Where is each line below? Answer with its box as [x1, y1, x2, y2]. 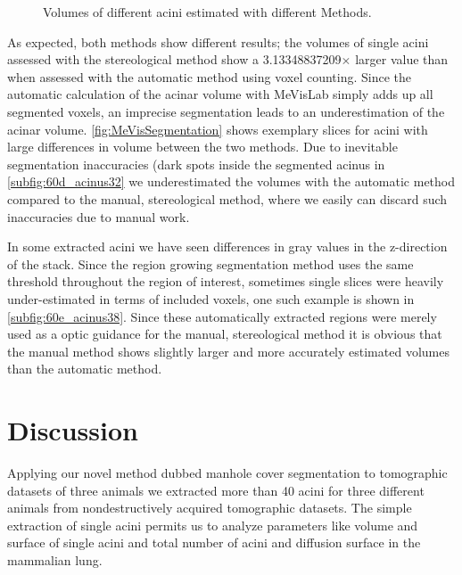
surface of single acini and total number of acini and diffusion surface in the [7, 533, 421, 552]
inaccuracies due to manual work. [7, 207, 190, 226]
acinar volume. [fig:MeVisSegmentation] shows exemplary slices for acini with [7, 119, 428, 138]
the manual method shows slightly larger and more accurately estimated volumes [7, 341, 450, 360]
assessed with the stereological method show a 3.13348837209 [7, 50, 342, 69]
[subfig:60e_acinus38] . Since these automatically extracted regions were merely [7, 307, 437, 325]
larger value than [355, 50, 449, 69]
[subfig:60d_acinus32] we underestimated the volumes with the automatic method [7, 172, 456, 191]
